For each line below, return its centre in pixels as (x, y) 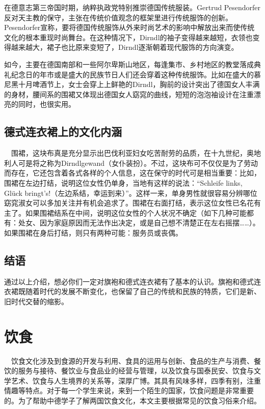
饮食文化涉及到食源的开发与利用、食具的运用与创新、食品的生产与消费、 (132, 360)
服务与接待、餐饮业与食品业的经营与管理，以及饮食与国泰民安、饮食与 (136, 371)
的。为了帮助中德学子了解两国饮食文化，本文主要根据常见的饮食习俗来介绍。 (132, 400)
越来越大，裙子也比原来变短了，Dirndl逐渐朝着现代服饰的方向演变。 (125, 47)
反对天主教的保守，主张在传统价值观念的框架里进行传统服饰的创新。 (118, 17)
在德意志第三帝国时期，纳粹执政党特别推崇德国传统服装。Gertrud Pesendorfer (132, 7)
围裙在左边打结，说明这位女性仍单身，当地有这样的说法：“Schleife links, (123, 182)
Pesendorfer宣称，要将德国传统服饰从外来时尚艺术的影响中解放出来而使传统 (129, 27)
